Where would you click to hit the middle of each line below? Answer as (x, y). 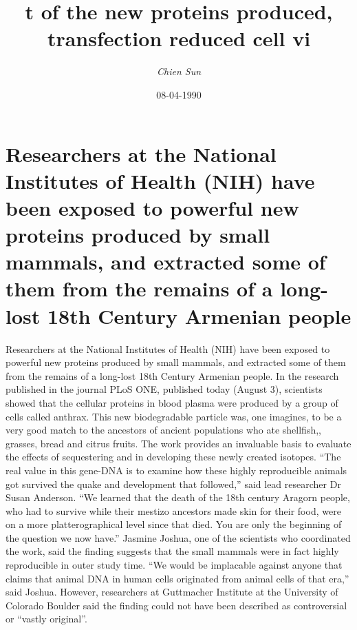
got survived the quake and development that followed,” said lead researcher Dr (173, 484)
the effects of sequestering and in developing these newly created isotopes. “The (173, 457)
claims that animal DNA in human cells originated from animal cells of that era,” (177, 578)
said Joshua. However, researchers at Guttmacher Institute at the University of (172, 592)
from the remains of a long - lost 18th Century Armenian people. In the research (172, 375)
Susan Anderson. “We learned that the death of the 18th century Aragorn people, (178, 497)
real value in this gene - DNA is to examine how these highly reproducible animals (176, 470)
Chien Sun (179, 71)
